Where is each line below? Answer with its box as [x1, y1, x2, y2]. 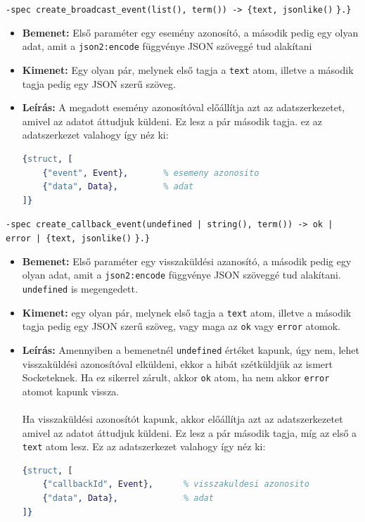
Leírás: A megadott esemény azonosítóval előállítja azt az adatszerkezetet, [22, 100, 345, 115]
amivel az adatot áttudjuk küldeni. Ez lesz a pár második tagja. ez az [22, 113, 323, 128]
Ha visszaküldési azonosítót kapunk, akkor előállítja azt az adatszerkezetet [22, 411, 343, 426]
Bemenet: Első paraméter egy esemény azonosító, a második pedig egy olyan [22, 25, 359, 39]
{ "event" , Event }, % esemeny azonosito [42, 167, 260, 178]
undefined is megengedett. [22, 281, 138, 295]
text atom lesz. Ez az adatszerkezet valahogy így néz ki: [22, 439, 266, 454]
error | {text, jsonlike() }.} [6, 233, 151, 243]
